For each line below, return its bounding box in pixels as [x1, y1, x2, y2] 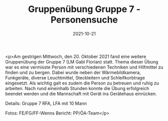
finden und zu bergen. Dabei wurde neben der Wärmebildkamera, [5, 69, 141, 75]
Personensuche [50, 14, 118, 25]
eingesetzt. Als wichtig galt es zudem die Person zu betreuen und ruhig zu [5, 80, 159, 86]
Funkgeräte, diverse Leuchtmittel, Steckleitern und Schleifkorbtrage [5, 74, 145, 80]
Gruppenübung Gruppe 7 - [28, 3, 140, 15]
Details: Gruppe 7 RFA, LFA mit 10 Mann [5, 100, 87, 106]
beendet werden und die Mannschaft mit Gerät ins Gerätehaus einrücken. [5, 90, 157, 96]
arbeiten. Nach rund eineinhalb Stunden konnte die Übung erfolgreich [5, 85, 149, 91]
